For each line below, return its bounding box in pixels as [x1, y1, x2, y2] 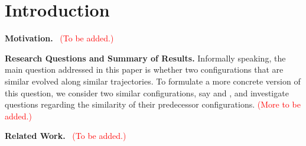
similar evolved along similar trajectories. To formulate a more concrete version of [5, 74, 301, 87]
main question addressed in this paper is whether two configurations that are [5, 63, 284, 76]
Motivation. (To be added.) [5, 32, 114, 44]
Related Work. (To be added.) [5, 129, 126, 142]
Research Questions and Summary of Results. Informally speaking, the [5, 51, 286, 64]
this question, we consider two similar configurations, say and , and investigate [5, 86, 289, 99]
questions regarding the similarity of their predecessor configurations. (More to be [5, 98, 301, 111]
